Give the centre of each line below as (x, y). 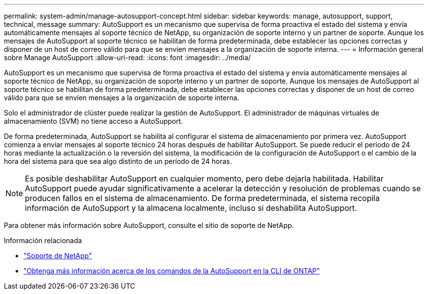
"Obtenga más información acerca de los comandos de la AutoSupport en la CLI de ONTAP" (172, 271)
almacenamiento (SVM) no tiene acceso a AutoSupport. (94, 121)
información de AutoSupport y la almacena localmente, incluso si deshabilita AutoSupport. (191, 208)
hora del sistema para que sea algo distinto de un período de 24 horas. (118, 161)
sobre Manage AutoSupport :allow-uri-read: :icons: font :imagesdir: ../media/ (128, 57)
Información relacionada (43, 240)
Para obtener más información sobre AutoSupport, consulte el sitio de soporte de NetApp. (149, 225)
